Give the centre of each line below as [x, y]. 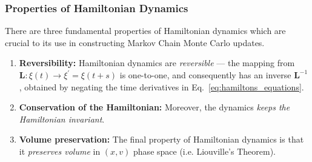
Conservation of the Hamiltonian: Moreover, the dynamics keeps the [154, 107]
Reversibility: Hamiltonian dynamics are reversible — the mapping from [157, 63]
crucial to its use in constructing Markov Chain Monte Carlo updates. [135, 42]
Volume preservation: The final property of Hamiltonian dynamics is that [161, 139]
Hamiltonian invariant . [62, 119]
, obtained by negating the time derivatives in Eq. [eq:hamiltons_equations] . [161, 86]
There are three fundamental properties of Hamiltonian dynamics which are [145, 31]
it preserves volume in [60, 151]
